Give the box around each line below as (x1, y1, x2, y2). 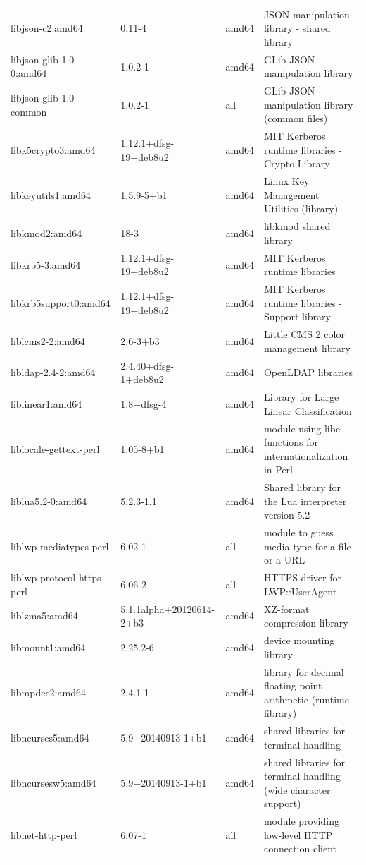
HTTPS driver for (263, 570, 341, 585)
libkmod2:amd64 (11, 226, 82, 241)
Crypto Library (263, 156, 330, 171)
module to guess (263, 525, 334, 540)
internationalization (263, 448, 348, 463)
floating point (263, 678, 322, 693)
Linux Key (263, 174, 310, 188)
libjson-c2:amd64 (11, 20, 83, 35)
